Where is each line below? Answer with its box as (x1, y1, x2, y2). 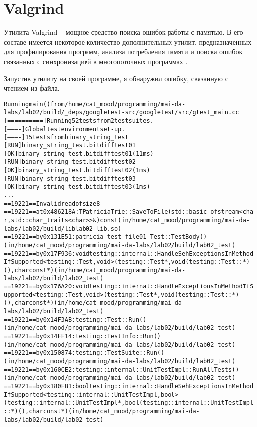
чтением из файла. (4, 83, 60, 93)
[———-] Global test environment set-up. (4, 125, 125, 133)
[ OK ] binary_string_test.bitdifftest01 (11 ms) (4, 150, 154, 157)
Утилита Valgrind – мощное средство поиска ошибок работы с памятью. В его (4, 27, 243, 37)
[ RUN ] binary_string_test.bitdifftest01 (4, 142, 136, 149)
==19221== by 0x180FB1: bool (4, 383, 89, 390)
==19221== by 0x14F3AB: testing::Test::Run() (4, 316, 147, 323)
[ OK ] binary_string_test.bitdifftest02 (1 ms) (4, 166, 150, 174)
